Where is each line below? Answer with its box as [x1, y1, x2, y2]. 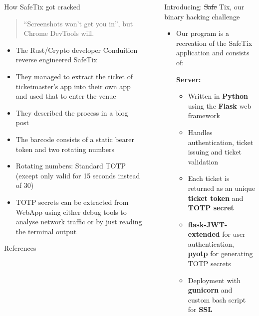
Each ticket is [188, 173, 230, 183]
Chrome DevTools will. [23, 28, 94, 38]
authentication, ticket [188, 137, 254, 147]
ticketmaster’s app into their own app [15, 81, 131, 91]
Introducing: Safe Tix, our [164, 1, 245, 11]
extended [188, 229, 220, 239]
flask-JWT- [188, 219, 228, 229]
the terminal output [15, 226, 77, 236]
